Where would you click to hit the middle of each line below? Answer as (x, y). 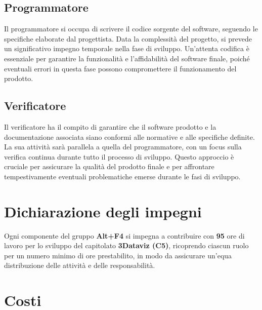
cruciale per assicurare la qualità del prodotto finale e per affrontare (109, 166)
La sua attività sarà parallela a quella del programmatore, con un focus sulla (123, 147)
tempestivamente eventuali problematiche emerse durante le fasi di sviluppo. (122, 176)
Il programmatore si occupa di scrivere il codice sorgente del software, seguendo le (131, 29)
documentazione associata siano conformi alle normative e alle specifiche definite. (129, 137)
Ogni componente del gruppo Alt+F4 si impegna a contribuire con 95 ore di (124, 235)
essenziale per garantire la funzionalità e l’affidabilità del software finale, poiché (127, 58)
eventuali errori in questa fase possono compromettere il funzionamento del (120, 68)
